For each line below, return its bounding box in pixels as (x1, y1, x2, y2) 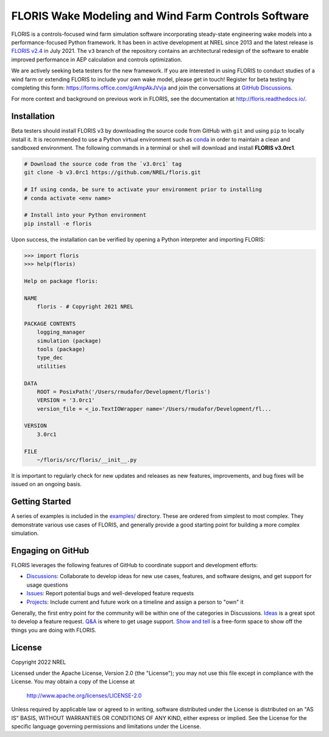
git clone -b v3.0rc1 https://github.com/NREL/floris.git (24, 169, 201, 176)
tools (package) (37, 346, 85, 352)
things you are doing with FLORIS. (11, 626, 97, 634)
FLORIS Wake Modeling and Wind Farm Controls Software (11, 9, 309, 23)
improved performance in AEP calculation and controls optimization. (11, 55, 182, 63)
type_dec (37, 354, 63, 362)
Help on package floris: (24, 278, 99, 284)
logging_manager (37, 329, 85, 336)
